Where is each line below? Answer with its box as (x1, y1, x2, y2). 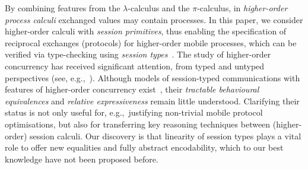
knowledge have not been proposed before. (5, 152, 158, 165)
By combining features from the (5, 2, 120, 14)
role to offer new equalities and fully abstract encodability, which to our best (5, 141, 284, 154)
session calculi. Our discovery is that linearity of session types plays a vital (30, 129, 301, 142)
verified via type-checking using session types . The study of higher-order (5, 48, 271, 60)
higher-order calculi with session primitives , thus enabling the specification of (5, 25, 287, 37)
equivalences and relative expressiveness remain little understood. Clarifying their (5, 94, 300, 107)
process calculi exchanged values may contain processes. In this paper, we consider (5, 13, 303, 25)
